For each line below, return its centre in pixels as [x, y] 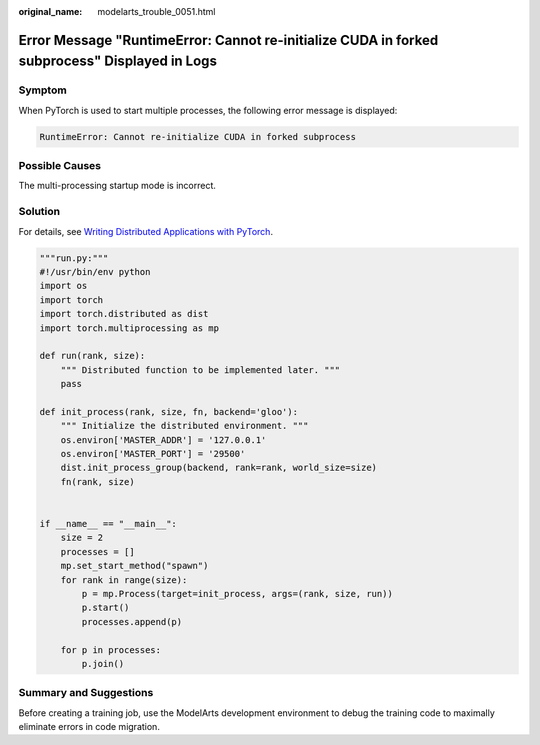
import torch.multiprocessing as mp [129, 328]
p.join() [103, 663]
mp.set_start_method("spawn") [134, 566]
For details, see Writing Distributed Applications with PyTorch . [146, 231]
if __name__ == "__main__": [108, 524]
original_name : [50, 11]
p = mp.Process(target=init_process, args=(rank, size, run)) [237, 593]
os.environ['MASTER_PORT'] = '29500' [153, 454]
